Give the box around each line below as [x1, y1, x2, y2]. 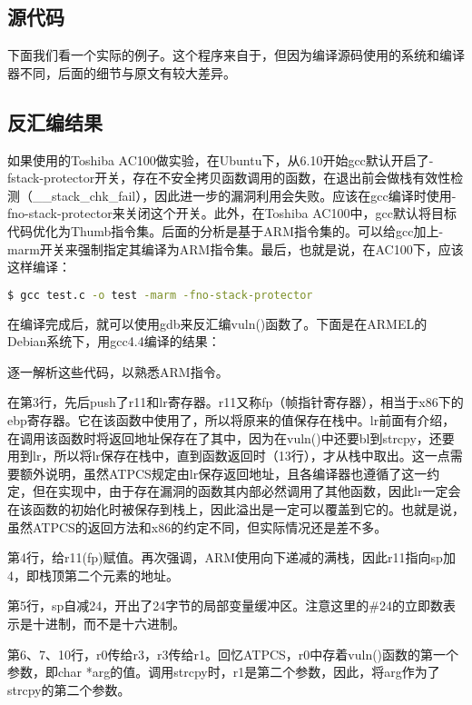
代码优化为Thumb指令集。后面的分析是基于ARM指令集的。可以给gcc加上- [7, 221, 444, 240]
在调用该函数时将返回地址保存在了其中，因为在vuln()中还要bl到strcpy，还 [7, 428, 442, 447]
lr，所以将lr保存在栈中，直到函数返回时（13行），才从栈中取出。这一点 [32, 446, 450, 465]
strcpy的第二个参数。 [7, 680, 131, 699]
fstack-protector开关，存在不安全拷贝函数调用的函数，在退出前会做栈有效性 [7, 168, 451, 187]
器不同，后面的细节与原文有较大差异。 [7, 63, 236, 82]
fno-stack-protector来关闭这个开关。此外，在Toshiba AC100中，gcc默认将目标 [7, 204, 457, 223]
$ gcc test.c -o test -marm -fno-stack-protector [7, 288, 313, 302]
